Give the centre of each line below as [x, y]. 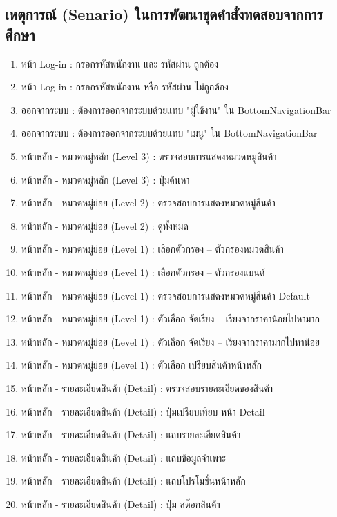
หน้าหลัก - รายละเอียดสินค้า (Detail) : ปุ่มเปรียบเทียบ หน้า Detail [143, 411]
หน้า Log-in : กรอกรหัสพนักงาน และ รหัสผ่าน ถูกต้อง [120, 63]
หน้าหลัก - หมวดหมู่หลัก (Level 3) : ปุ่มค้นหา [105, 179]
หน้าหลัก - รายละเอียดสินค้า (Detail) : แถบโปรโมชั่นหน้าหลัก [133, 481]
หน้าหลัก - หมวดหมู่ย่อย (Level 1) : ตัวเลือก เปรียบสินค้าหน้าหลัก [141, 365]
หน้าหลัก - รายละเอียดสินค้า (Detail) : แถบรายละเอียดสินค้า [131, 435]
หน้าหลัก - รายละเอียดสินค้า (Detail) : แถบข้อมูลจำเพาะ [123, 457]
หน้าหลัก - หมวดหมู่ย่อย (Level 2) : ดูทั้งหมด [105, 225]
